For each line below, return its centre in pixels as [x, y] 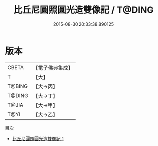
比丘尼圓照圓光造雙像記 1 [38, 138]
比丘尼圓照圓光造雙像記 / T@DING [83, 10]
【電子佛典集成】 [53, 68]
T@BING [18, 86]
